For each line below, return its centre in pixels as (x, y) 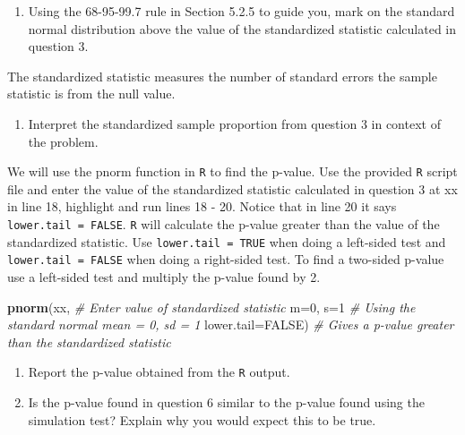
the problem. (63, 141)
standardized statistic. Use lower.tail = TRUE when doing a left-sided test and (227, 241)
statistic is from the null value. (91, 94)
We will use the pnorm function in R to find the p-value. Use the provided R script (232, 171)
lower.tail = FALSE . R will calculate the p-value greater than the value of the (224, 224)
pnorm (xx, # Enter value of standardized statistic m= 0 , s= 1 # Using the (211, 307)
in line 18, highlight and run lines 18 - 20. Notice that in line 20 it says (202, 206)
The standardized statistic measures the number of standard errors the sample (222, 76)
